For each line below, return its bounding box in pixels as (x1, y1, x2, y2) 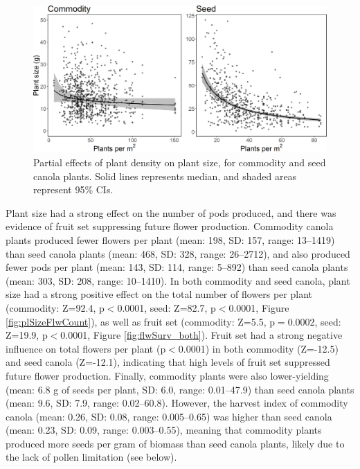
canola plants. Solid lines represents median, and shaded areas (33, 168, 297, 183)
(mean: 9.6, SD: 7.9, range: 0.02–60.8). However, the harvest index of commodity (6, 396, 348, 410)
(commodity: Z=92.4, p (6, 300, 105, 315)
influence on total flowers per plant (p (6, 341, 166, 355)
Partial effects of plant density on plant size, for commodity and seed (33, 155, 326, 169)
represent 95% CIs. (33, 182, 114, 197)
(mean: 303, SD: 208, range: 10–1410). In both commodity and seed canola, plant (6, 273, 350, 287)
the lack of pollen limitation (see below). (6, 450, 177, 464)
